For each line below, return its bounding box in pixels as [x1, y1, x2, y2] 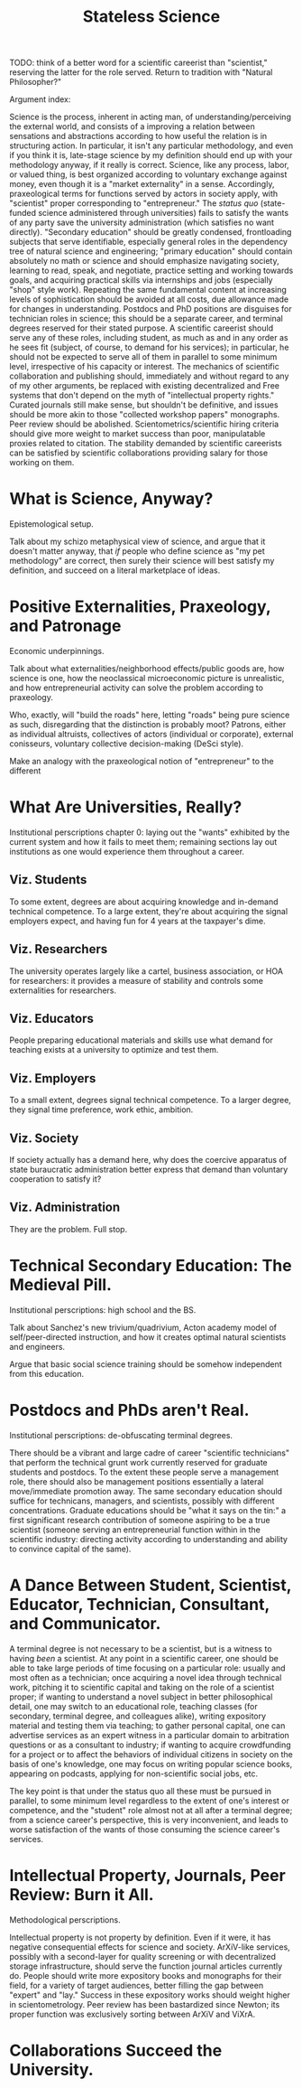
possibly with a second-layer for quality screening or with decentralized [9, 1951, 277, 1962]
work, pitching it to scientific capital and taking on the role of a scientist [9, 1681, 275, 1692]
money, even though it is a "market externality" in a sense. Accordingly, [9, 179, 275, 190]
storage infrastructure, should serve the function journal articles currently [9, 1961, 283, 1971]
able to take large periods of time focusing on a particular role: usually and [9, 1662, 286, 1673]
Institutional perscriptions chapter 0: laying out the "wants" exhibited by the [9, 827, 290, 838]
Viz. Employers [9, 1071, 96, 1086]
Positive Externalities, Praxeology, [9, 596, 271, 617]
